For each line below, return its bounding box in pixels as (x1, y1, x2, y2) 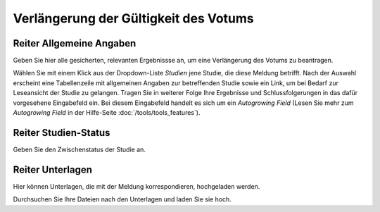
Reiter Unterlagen (13, 163, 93, 175)
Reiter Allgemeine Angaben (13, 37, 137, 49)
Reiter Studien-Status (13, 127, 110, 139)
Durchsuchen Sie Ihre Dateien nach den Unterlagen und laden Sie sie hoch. (13, 195, 232, 204)
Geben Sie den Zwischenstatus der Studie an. (13, 145, 146, 154)
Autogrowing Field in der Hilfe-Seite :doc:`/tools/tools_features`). (13, 108, 201, 117)
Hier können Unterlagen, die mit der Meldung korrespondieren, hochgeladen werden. (13, 182, 260, 190)
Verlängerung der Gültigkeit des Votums (13, 11, 254, 26)
